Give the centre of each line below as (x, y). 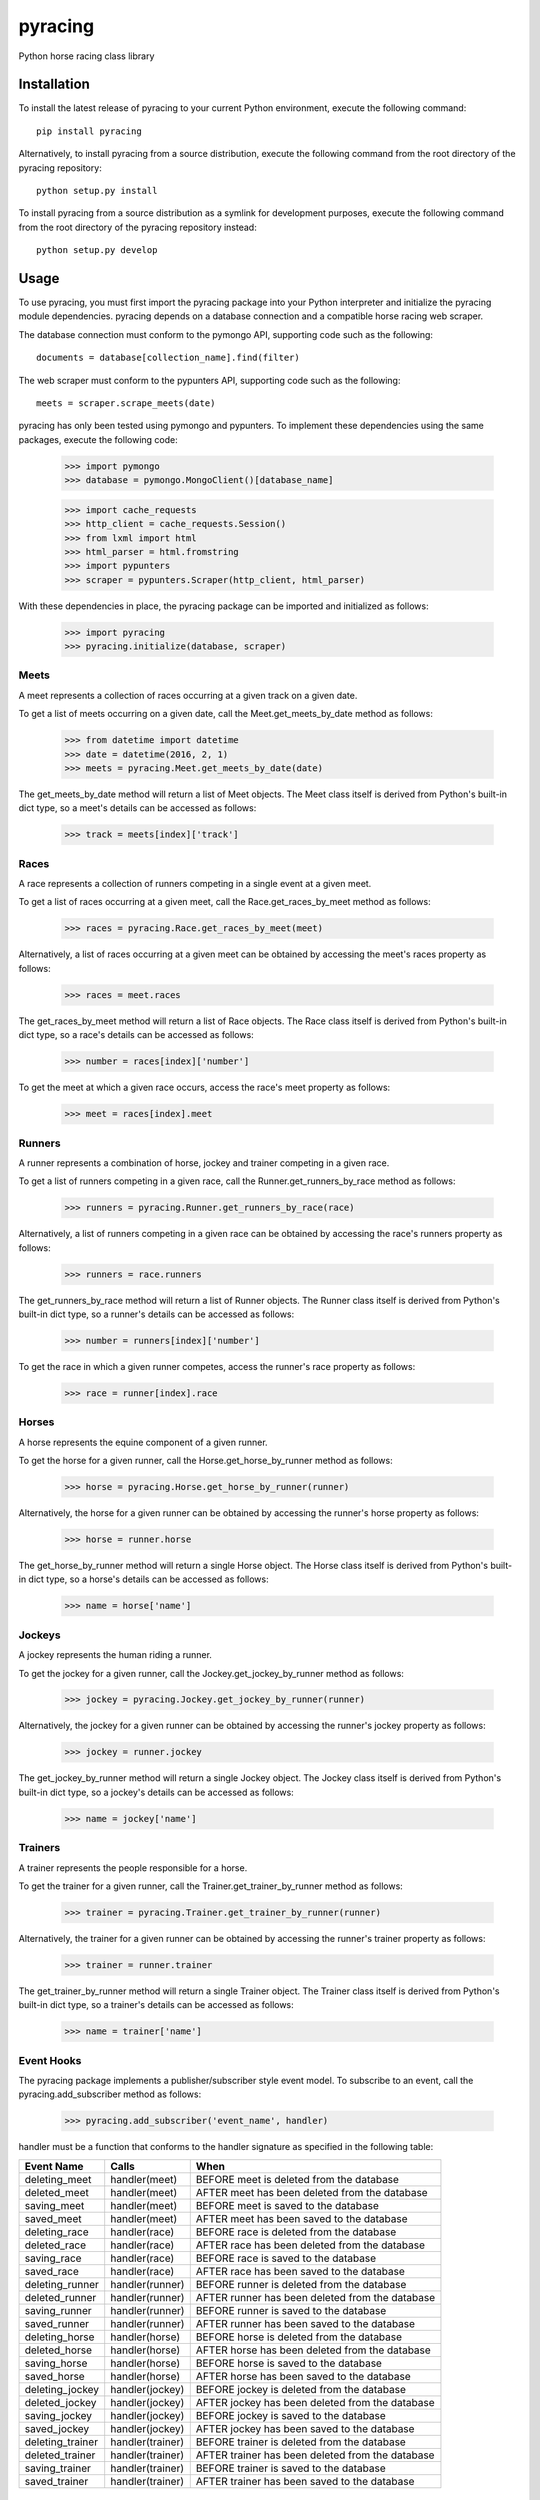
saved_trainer (56, 2481)
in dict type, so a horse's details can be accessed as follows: (143, 1579)
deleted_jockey (60, 2402)
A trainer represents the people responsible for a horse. (133, 1867)
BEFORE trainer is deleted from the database (301, 2442)
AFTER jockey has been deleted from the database (315, 2402)
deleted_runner (60, 2297)
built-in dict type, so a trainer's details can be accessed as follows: (156, 2005)
